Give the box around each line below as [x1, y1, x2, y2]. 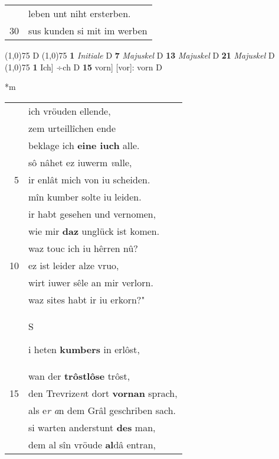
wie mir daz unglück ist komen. [28, 224, 160, 238]
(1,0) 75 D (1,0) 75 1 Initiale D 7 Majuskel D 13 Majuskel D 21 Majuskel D [5, 49, 275, 61]
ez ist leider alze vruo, [28, 258, 119, 272]
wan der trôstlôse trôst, [28, 369, 130, 383]
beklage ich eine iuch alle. [28, 138, 140, 152]
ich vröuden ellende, [28, 104, 111, 118]
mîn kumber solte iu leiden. [28, 189, 142, 203]
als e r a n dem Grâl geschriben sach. [28, 403, 176, 417]
